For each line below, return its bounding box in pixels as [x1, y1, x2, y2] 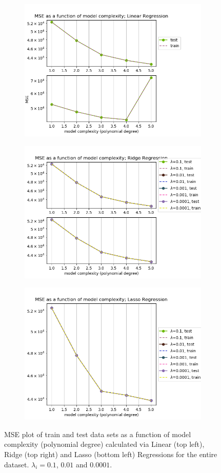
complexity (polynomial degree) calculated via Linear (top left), [4, 439, 205, 449]
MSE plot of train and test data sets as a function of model [4, 428, 191, 439]
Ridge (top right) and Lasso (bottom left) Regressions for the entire [4, 448, 217, 459]
